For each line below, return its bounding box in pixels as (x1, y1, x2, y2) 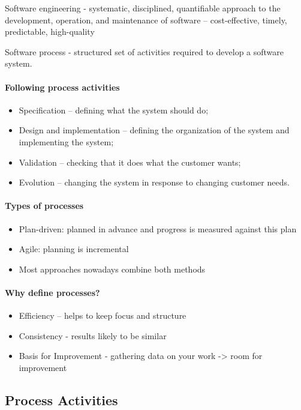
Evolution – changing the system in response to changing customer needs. (19, 176, 290, 188)
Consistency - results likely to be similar (19, 329, 167, 342)
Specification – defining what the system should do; (19, 103, 209, 116)
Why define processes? (5, 286, 100, 298)
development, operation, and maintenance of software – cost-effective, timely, (5, 13, 287, 26)
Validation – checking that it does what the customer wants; (19, 155, 241, 168)
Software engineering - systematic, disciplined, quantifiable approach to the (5, 2, 281, 14)
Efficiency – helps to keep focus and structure (19, 309, 186, 322)
